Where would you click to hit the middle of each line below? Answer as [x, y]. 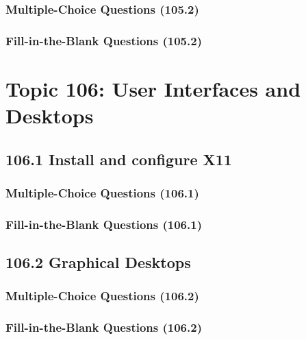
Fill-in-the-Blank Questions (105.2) [104, 40]
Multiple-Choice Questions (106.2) [102, 296]
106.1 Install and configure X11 [119, 159]
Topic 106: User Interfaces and [153, 88]
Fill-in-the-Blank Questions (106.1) [104, 224]
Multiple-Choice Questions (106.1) [102, 192]
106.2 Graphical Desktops [98, 262]
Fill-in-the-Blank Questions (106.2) [104, 327]
